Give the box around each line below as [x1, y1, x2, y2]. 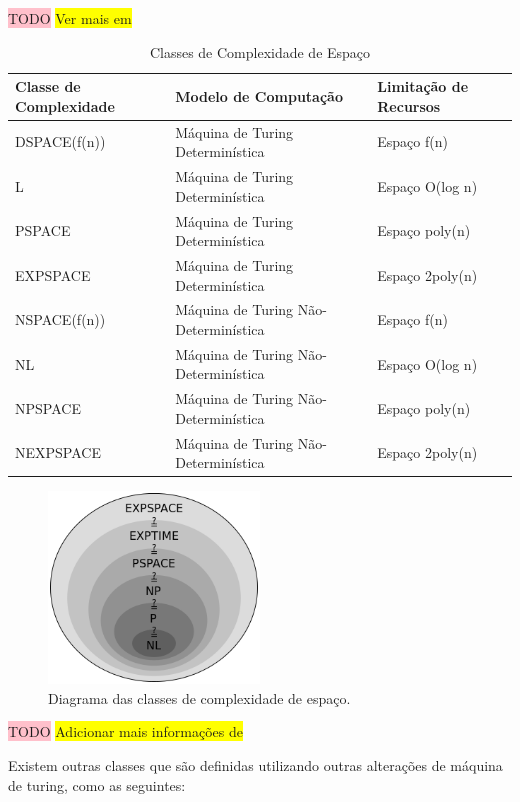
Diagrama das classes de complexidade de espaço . [48, 687, 351, 708]
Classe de [15, 76, 81, 97]
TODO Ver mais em [8, 8, 132, 28]
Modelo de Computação [175, 85, 343, 106]
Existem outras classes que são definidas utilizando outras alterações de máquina [8, 755, 503, 776]
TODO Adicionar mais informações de [8, 721, 243, 742]
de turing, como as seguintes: [8, 774, 186, 795]
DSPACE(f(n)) [15, 131, 106, 152]
